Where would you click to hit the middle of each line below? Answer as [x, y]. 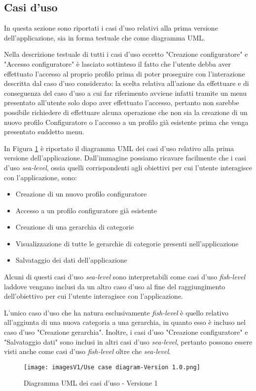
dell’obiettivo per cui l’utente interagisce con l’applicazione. [94, 296]
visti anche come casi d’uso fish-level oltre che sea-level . [87, 351]
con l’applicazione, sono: [40, 177]
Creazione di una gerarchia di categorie [75, 227]
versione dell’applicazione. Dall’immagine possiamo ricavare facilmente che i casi [125, 158]
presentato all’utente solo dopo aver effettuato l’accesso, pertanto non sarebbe [122, 102]
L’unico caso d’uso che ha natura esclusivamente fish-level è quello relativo [116, 312]
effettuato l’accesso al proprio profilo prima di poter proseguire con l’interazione [125, 73]
